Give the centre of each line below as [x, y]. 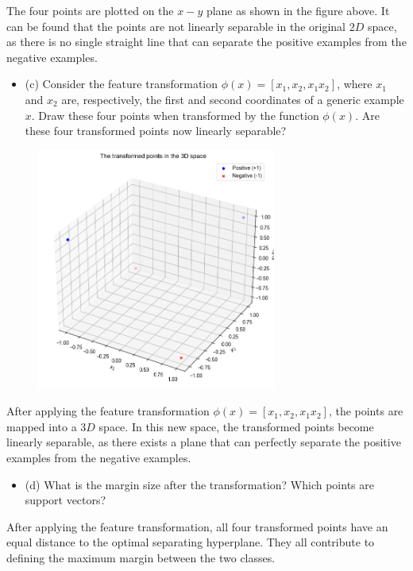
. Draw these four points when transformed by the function [175, 115]
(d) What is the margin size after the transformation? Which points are [199, 484]
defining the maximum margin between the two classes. [141, 558]
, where [355, 84]
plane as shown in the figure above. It [298, 10]
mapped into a [42, 426]
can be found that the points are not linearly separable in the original [176, 26]
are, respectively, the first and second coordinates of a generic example [233, 99]
